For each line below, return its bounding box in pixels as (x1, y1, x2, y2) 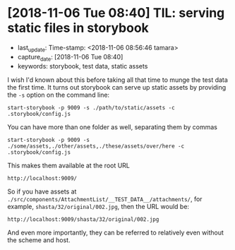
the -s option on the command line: (7, 90, 110, 99)
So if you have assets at (7, 187, 77, 196)
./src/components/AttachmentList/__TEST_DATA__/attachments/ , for (7, 194, 203, 203)
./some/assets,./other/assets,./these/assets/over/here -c (7, 143, 185, 150)
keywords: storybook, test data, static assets (17, 61, 148, 70)
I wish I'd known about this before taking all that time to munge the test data (7, 76, 228, 84)
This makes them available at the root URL (7, 161, 131, 169)
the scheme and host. (7, 235, 71, 244)
